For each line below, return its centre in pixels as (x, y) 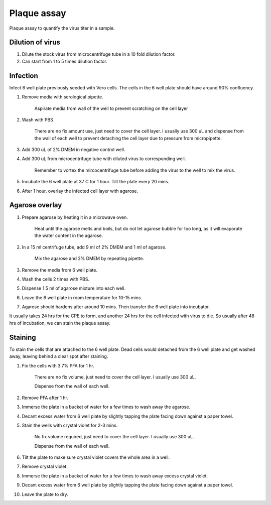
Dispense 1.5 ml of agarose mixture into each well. (74, 288)
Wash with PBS (38, 119)
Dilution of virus (35, 42)
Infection (24, 76)
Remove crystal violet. (45, 466)
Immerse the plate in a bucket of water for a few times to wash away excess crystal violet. (115, 476)
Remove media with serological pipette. (62, 97)
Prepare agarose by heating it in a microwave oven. (75, 217)
